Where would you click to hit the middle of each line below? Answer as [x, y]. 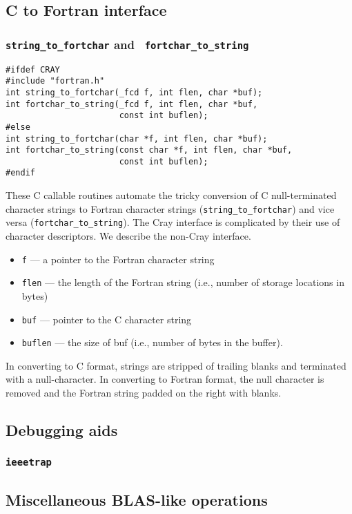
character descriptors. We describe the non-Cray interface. [128, 236]
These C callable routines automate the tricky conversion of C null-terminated [171, 195]
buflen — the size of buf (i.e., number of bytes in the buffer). [152, 342]
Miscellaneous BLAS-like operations [137, 500]
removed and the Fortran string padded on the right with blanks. [144, 393]
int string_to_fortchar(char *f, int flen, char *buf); [137, 139]
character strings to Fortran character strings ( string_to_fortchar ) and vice [170, 208]
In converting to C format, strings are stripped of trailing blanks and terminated [176, 365]
